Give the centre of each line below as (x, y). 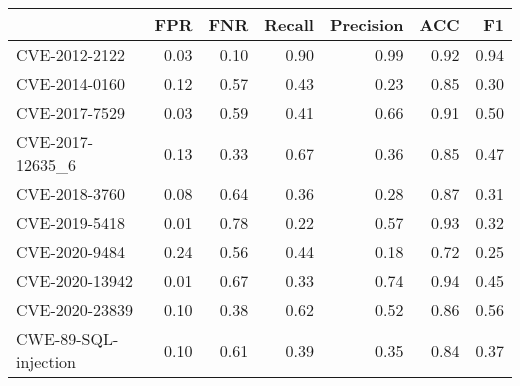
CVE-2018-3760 (71, 193)
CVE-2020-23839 (75, 309)
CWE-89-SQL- (67, 338)
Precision (366, 24)
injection (46, 361)
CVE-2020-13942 (75, 280)
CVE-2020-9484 (71, 251)
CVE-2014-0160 (71, 83)
